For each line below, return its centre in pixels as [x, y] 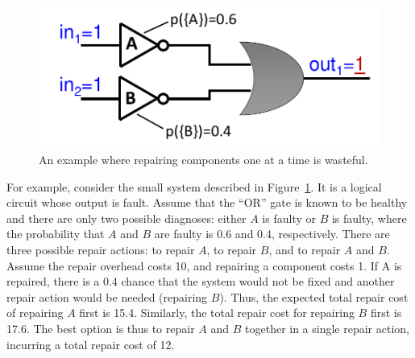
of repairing [35, 313]
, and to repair [305, 249]
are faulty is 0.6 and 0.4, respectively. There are [272, 234]
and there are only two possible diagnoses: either [127, 218]
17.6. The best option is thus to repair [101, 328]
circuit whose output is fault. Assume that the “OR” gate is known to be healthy [207, 202]
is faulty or [289, 218]
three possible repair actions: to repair [101, 249]
